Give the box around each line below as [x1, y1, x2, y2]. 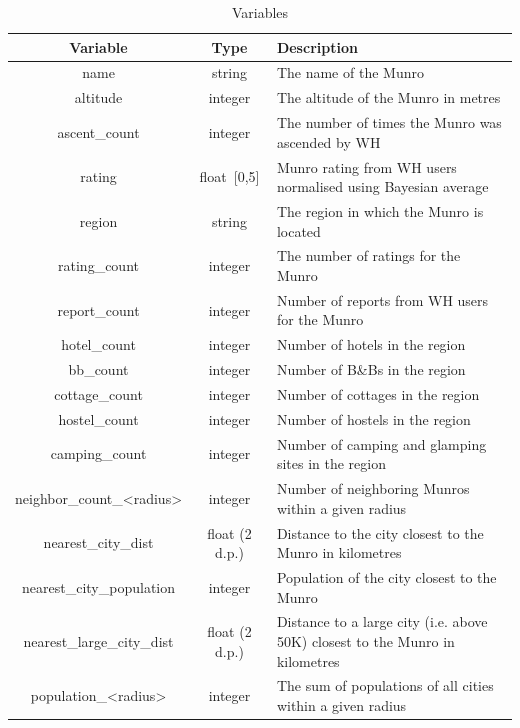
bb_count [68, 359, 129, 380]
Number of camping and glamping [276, 433, 487, 454]
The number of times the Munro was [276, 112, 502, 133]
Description [276, 36, 358, 57]
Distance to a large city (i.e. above [276, 611, 488, 632]
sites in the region [276, 453, 386, 474]
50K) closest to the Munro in [276, 631, 455, 652]
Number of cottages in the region [276, 384, 480, 404]
